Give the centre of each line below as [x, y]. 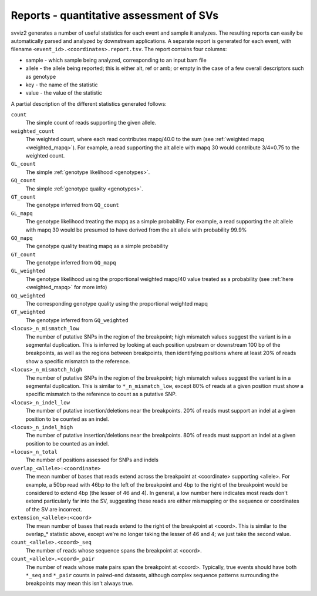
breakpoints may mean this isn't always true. [80, 583]
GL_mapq [22, 213]
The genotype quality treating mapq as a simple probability [97, 246]
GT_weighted [28, 312]
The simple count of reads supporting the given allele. [91, 123]
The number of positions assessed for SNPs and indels [92, 460]
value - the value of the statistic [64, 93]
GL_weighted [28, 271]
